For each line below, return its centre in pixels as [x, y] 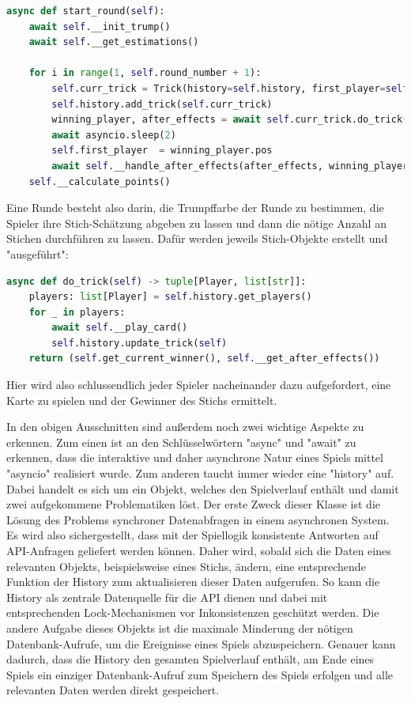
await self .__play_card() [120, 328]
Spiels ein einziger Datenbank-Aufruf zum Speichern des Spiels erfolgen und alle [200, 674]
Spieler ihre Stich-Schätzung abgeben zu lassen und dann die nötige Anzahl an [196, 223]
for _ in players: [77, 312]
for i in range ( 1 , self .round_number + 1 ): [145, 73]
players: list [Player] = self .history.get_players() [170, 297]
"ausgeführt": [38, 253]
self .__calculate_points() [100, 181]
